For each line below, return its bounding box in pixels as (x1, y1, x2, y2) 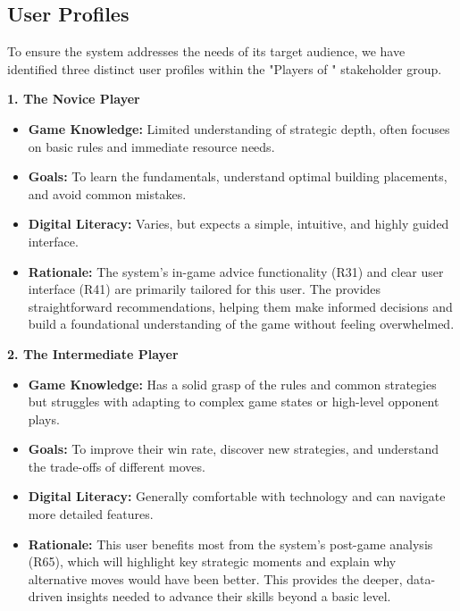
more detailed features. (28, 505, 154, 523)
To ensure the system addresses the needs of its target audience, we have (7, 42, 406, 61)
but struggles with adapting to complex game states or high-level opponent (28, 392, 439, 411)
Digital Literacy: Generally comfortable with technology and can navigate (28, 487, 446, 506)
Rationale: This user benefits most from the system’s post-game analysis (28, 534, 433, 553)
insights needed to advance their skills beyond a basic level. (66, 587, 391, 606)
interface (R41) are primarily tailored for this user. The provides (28, 280, 381, 298)
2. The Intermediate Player (7, 344, 179, 363)
